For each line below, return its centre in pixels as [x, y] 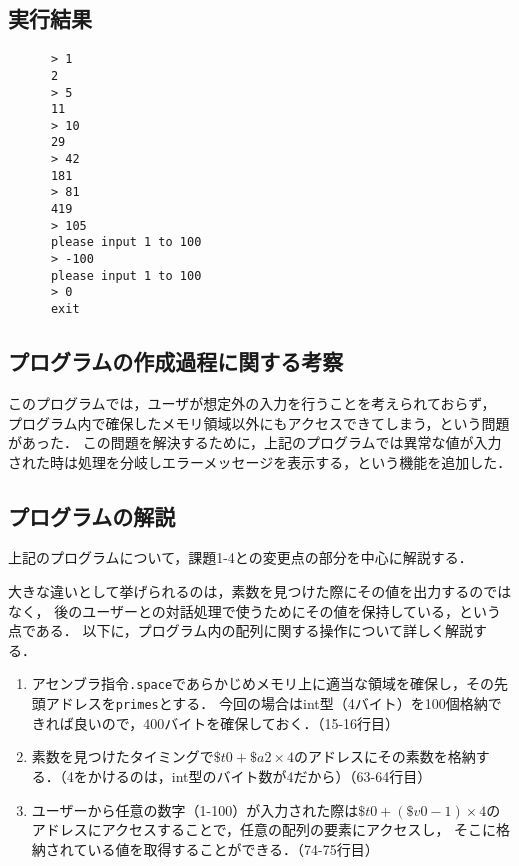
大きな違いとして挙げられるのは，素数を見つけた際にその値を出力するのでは [260, 591]
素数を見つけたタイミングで [122, 756]
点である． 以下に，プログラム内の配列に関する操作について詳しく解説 [240, 630]
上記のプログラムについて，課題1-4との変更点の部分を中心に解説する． [240, 557]
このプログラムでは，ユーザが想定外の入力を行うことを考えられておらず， [252, 402]
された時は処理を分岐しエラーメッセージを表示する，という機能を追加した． [260, 461]
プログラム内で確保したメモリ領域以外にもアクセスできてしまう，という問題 [259, 422]
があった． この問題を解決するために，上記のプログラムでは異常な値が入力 [255, 442]
